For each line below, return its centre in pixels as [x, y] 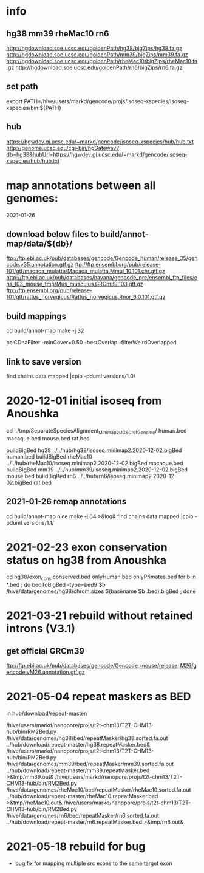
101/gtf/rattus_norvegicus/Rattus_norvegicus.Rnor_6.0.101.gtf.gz [86, 297]
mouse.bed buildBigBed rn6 [41, 476]
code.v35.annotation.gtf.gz [40, 265]
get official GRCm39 [46, 651]
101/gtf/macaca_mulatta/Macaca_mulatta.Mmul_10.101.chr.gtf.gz [86, 271]
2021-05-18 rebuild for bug [76, 847]
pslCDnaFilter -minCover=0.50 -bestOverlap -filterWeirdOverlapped [91, 343]
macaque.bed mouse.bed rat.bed [48, 438]
